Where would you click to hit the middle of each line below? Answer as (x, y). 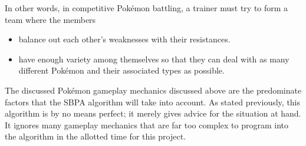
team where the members (50, 19)
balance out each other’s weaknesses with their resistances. (124, 39)
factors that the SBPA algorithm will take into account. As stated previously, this (153, 102)
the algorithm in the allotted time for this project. (96, 136)
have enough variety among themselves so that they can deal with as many (154, 59)
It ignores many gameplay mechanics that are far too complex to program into (147, 125)
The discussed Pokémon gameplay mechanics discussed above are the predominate (153, 90)
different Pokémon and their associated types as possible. (121, 70)
